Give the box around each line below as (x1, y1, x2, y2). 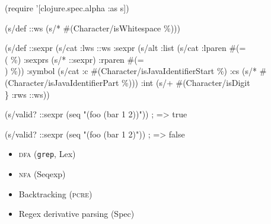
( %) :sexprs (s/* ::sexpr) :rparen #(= (5, 53, 144, 65)
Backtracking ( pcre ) (18, 187, 93, 200)
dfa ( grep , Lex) (18, 148, 76, 160)
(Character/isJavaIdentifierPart (5, 76, 119, 88)
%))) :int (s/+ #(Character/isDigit (122, 76, 250, 88)
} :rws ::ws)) (5, 88, 50, 100)
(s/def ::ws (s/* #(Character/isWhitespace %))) (5, 21, 180, 34)
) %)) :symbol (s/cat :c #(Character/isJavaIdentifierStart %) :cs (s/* (5, 65, 257, 77)
